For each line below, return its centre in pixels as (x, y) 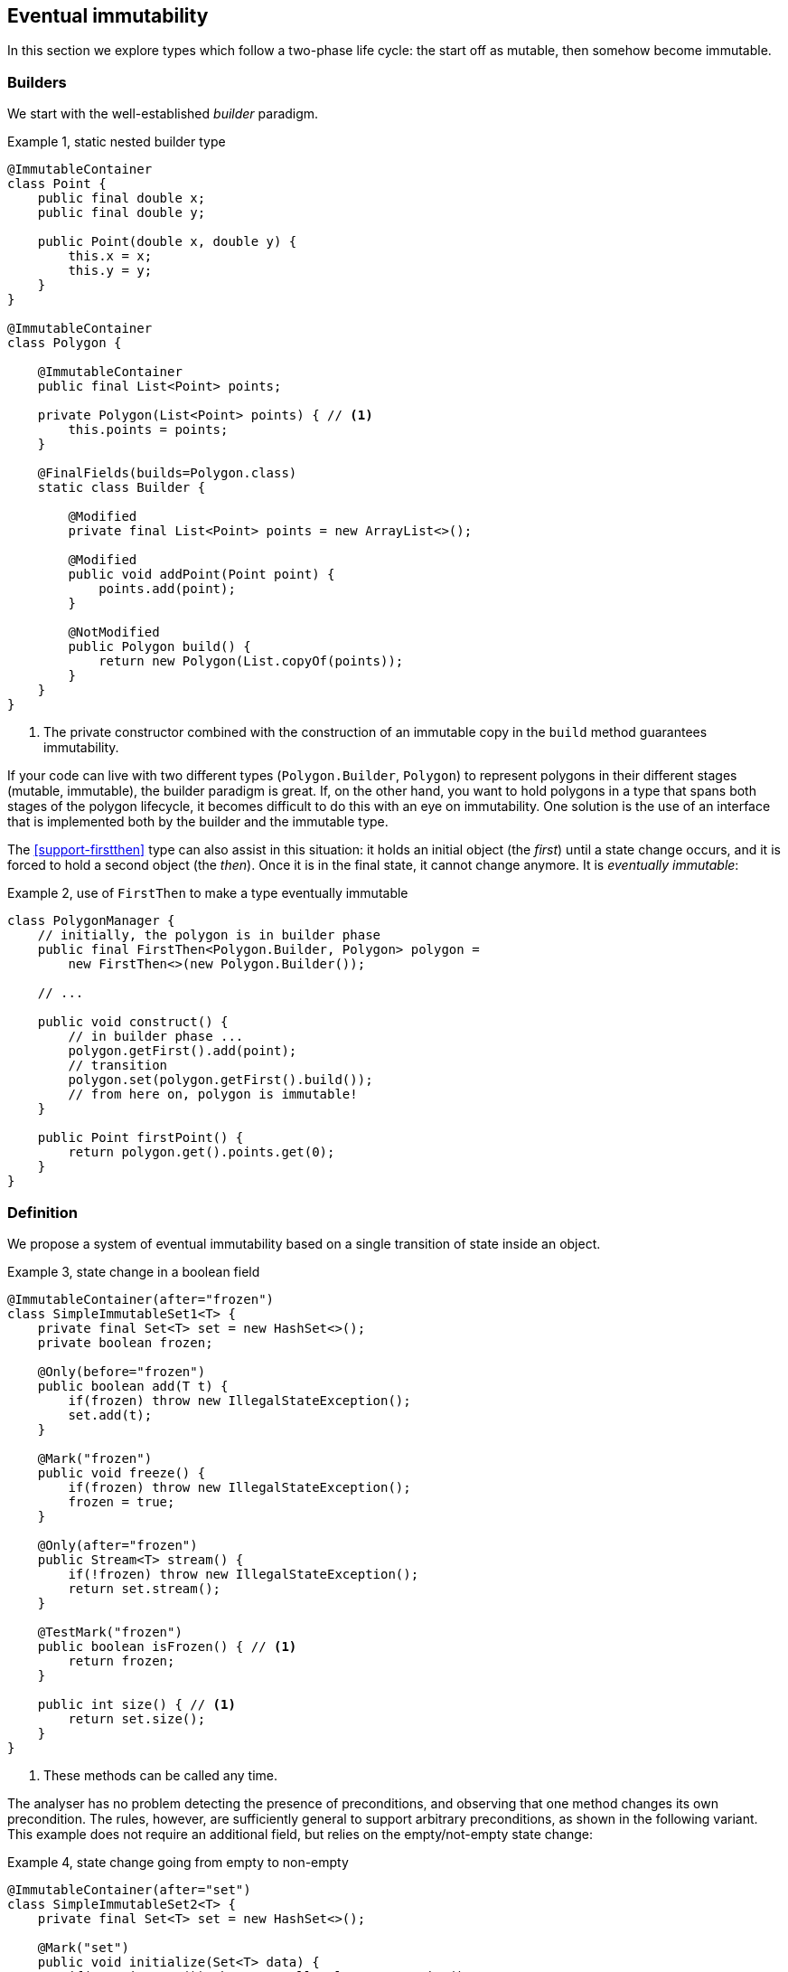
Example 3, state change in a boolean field (134, 1271)
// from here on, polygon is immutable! (213, 1095)
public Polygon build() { (159, 647)
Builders (37, 82)
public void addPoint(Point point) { (202, 575)
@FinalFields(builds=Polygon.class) (167, 473)
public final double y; (122, 213)
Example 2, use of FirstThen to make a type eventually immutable (208, 893)
